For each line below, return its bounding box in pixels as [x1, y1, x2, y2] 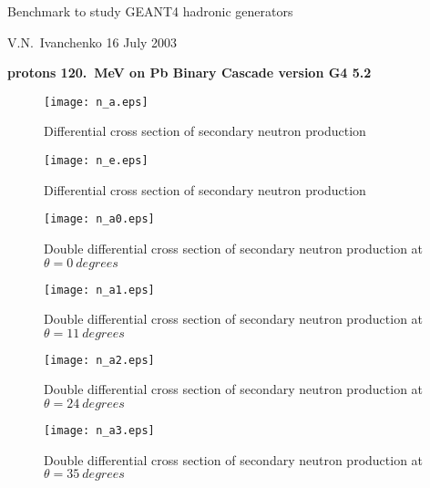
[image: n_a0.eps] [44, 213, 155, 226]
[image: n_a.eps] [44, 95, 148, 109]
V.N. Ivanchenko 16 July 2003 [7, 32, 178, 51]
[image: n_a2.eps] [44, 353, 155, 367]
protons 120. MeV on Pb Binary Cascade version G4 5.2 [7, 63, 372, 82]
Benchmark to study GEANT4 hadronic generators [7, 2, 293, 20]
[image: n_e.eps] [44, 154, 148, 168]
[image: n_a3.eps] [44, 424, 155, 438]
